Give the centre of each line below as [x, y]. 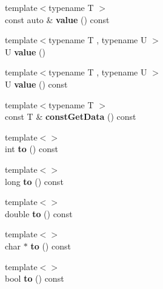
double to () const [39, 213]
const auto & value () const [57, 19]
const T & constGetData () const [71, 117]
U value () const [36, 84]
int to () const [32, 149]
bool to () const [35, 278]
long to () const [34, 181]
